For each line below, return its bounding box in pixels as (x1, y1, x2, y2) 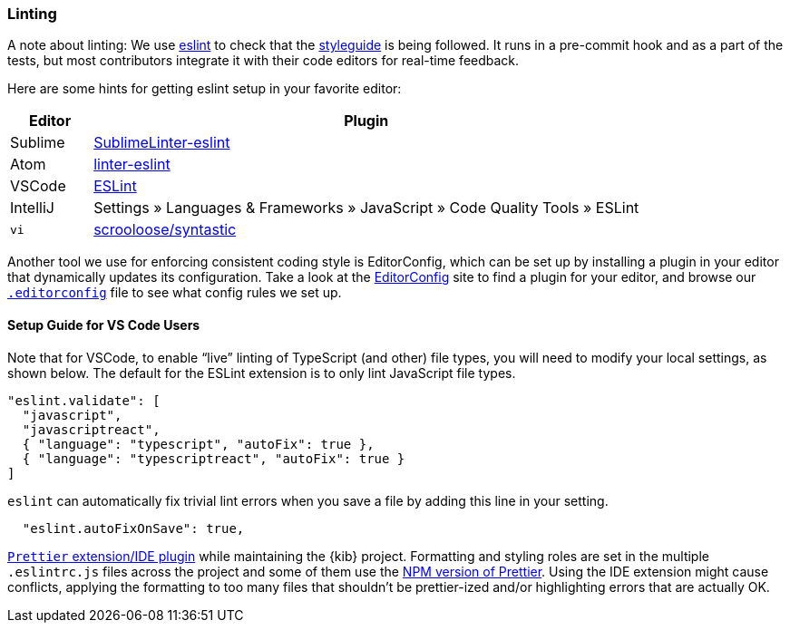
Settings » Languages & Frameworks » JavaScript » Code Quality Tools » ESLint (93, 199, 639, 218)
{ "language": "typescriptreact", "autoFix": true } (22, 451, 405, 466)
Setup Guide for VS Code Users (7, 316, 200, 333)
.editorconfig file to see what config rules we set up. (7, 285, 342, 301)
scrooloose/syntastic (93, 220, 237, 239)
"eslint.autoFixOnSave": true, (22, 520, 245, 536)
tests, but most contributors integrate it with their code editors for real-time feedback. (7, 53, 520, 69)
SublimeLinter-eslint (93, 133, 230, 152)
